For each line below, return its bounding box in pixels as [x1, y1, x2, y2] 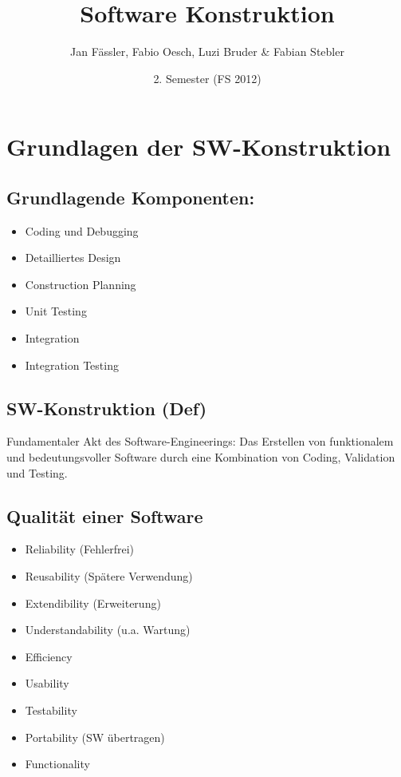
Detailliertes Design [25, 249, 121, 266]
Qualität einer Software [6, 503, 203, 528]
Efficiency [25, 648, 73, 664]
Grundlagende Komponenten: [6, 184, 255, 209]
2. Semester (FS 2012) [153, 69, 261, 86]
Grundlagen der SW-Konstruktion [6, 130, 391, 163]
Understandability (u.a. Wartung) [25, 621, 191, 638]
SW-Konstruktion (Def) [6, 395, 207, 420]
